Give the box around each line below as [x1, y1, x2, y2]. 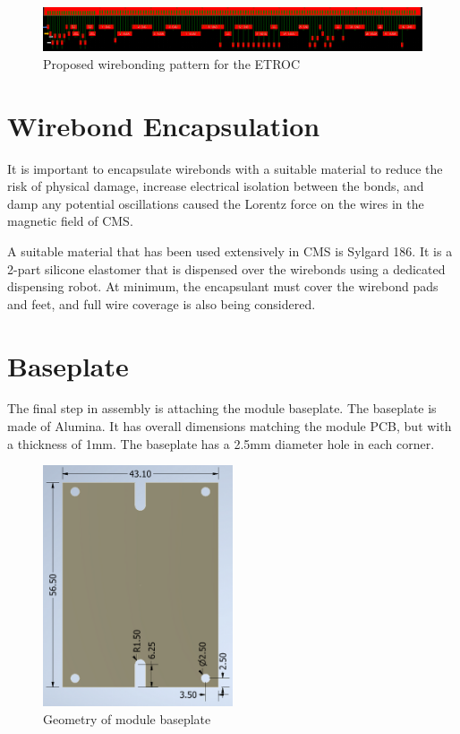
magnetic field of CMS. [7, 212, 133, 230]
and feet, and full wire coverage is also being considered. [7, 294, 316, 313]
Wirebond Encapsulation [7, 107, 320, 143]
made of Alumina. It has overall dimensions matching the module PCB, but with [7, 417, 452, 436]
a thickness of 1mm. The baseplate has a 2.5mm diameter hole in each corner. [7, 434, 435, 453]
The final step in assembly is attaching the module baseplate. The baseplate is [7, 399, 437, 418]
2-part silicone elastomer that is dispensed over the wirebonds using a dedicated [7, 259, 446, 278]
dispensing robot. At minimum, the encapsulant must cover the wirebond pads [7, 277, 439, 296]
